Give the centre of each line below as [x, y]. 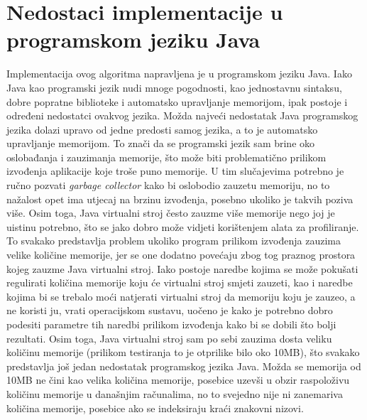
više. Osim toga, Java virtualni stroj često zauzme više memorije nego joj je [171, 213]
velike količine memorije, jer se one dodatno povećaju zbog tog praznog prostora [181, 255]
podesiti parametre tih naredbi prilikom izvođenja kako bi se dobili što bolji [171, 324]
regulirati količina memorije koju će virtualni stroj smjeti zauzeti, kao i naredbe [180, 282]
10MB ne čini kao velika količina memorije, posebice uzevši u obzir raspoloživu [178, 380]
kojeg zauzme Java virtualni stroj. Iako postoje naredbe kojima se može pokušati [182, 268]
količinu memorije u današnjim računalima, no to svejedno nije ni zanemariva [175, 393]
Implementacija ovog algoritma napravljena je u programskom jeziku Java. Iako [179, 74]
